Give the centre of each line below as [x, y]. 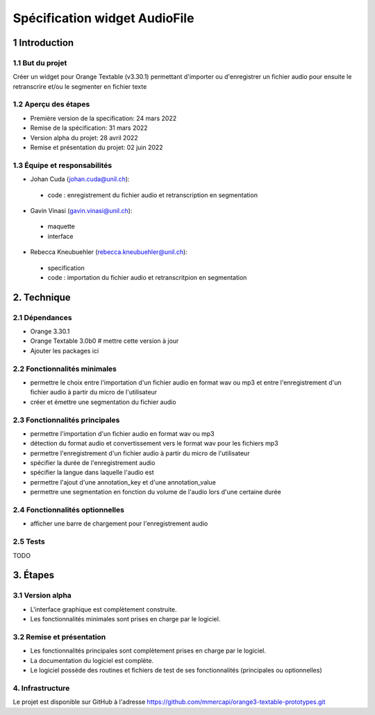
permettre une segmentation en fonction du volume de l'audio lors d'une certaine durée [156, 492]
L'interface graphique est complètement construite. [103, 609]
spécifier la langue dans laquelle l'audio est [92, 473]
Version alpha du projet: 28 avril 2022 [84, 137]
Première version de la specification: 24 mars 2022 [103, 118]
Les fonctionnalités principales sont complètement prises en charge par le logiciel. [148, 651]
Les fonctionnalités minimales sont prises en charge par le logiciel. [125, 619]
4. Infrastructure [41, 688]
